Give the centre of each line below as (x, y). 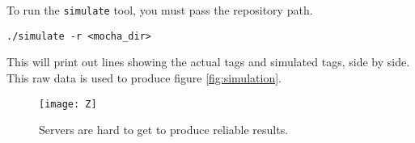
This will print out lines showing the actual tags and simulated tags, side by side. (208, 62)
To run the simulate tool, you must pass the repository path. (160, 10)
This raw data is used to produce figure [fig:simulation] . (144, 77)
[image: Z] (68, 104)
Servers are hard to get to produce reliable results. (164, 130)
